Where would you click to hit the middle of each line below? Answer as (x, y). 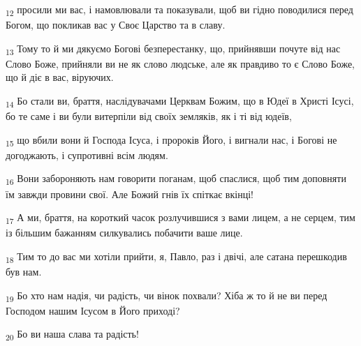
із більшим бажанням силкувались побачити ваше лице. (124, 233)
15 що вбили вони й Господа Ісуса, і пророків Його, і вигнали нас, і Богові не (171, 140)
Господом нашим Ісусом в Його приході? (93, 310)
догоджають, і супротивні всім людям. (87, 155)
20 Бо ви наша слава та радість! (72, 335)
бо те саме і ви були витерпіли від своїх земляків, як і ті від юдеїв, (149, 116)
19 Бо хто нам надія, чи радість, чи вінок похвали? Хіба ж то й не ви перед (167, 296)
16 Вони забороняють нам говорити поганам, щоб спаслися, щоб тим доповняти (176, 179)
